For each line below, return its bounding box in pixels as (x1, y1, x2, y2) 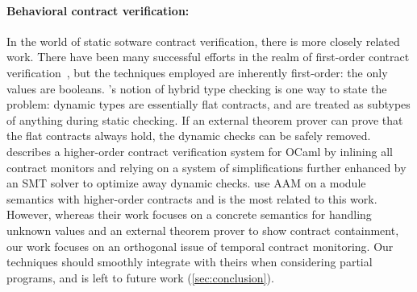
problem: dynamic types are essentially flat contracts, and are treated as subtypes (6, 96, 411, 113)
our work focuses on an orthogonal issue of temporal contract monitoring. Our (6, 237, 394, 254)
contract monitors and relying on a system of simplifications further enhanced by (6, 158, 407, 175)
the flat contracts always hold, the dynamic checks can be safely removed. (6, 127, 371, 144)
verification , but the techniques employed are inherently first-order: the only (6, 64, 388, 80)
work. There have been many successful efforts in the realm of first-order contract (6, 48, 410, 65)
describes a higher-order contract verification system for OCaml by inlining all (6, 142, 393, 159)
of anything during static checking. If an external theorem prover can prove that (6, 111, 403, 128)
